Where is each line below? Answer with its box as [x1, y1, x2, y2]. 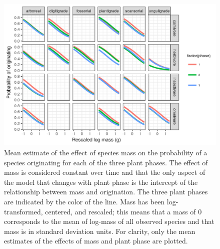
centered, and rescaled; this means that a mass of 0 [45, 206, 202, 216]
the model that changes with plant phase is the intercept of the [4, 176, 198, 187]
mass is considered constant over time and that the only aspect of [4, 167, 205, 177]
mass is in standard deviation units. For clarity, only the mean [4, 225, 195, 236]
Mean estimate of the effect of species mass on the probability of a [4, 147, 207, 157]
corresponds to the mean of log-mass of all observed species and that [4, 216, 214, 226]
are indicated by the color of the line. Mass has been [4, 196, 165, 206]
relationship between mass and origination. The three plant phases [4, 186, 208, 197]
